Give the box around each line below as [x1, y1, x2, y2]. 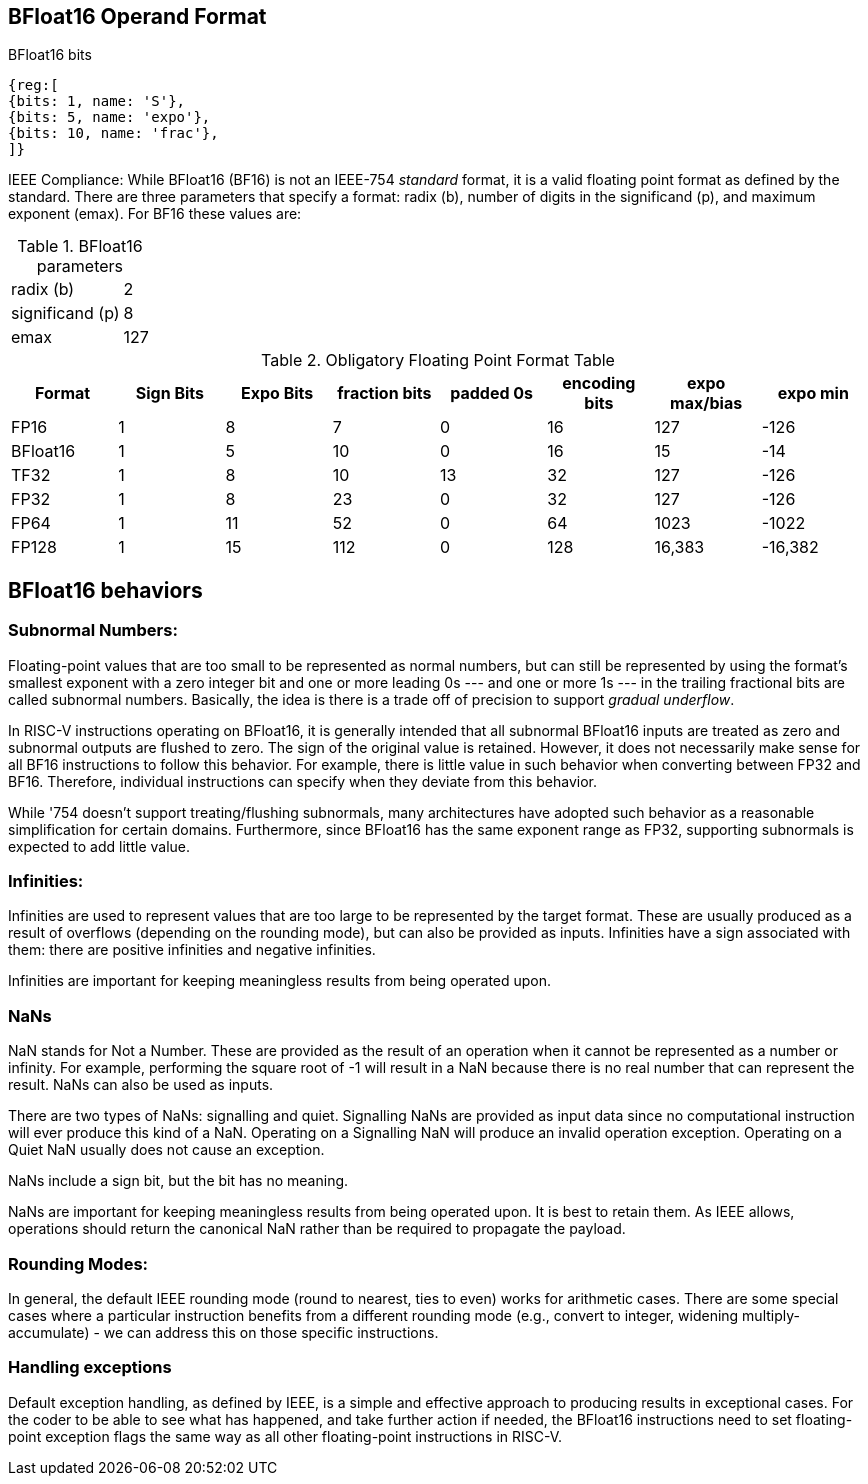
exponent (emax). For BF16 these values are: [8, 205, 302, 223]
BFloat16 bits [8, 46, 92, 64]
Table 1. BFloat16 [17, 236, 143, 257]
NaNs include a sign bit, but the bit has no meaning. [8, 1172, 349, 1190]
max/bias [670, 393, 743, 414]
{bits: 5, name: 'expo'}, [8, 109, 211, 126]
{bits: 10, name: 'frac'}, [8, 125, 219, 142]
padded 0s [450, 383, 534, 404]
